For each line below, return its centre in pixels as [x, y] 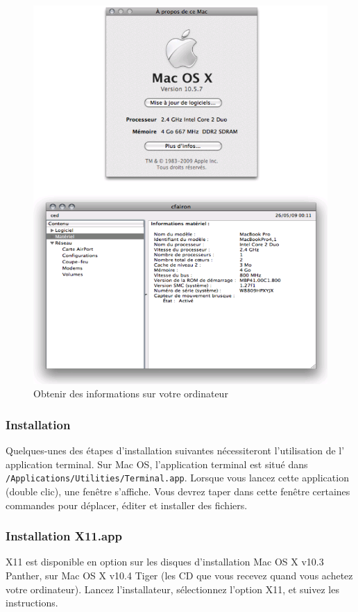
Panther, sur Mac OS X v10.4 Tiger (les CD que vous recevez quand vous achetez [179, 576]
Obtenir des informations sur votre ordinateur [131, 394]
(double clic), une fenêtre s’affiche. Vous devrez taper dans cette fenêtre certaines [178, 491]
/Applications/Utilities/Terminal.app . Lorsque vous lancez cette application [177, 478]
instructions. [32, 603]
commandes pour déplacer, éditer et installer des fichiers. [127, 505]
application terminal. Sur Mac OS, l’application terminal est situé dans [157, 464]
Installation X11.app [64, 536]
